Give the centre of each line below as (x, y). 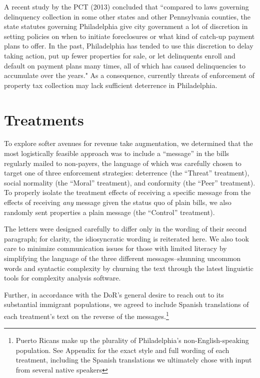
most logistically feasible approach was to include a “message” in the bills (117, 153)
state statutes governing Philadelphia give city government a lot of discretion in (126, 26)
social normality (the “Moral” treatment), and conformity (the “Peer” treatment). (130, 182)
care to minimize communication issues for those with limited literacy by (115, 248)
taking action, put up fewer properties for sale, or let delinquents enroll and (120, 55)
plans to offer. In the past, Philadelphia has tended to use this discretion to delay (129, 46)
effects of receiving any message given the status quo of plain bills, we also (118, 202)
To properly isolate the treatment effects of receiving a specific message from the (127, 192)
